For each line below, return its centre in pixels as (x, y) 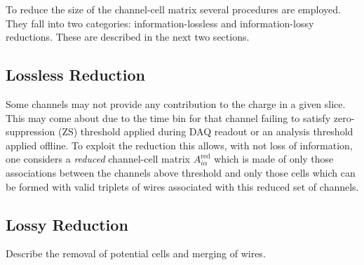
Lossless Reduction (75, 75)
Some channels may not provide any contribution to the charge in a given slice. (176, 103)
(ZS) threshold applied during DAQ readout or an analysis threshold (205, 131)
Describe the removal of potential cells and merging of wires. (136, 253)
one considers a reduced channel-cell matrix (98, 159)
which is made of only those (274, 159)
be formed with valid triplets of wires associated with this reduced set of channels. (182, 186)
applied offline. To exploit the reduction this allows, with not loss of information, (179, 145)
